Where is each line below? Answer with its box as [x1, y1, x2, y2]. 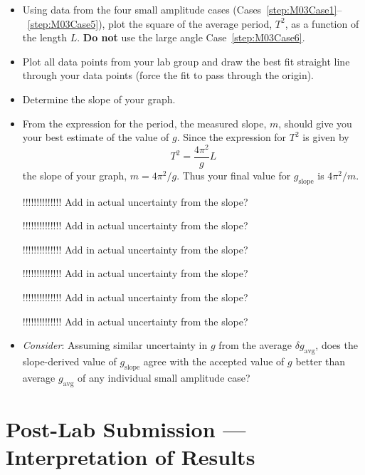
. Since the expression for [176, 130, 287, 145]
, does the [315, 338, 358, 353]
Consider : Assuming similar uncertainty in [22, 338, 208, 353]
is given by [302, 130, 349, 145]
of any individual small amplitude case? [78, 370, 250, 385]
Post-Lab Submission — [6, 414, 246, 443]
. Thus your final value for [176, 167, 291, 182]
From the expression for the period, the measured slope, [22, 115, 267, 130]
